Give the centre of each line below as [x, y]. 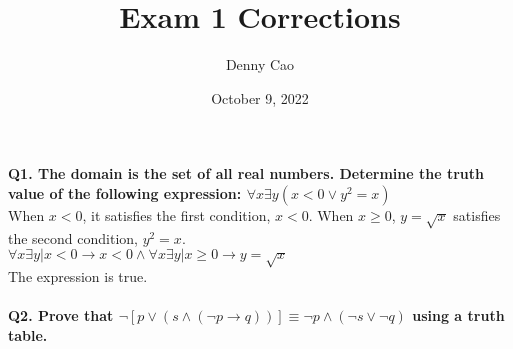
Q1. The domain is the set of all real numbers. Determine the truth [246, 173]
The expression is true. [78, 276]
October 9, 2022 [260, 97]
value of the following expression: [125, 192]
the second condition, [73, 237]
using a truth [458, 315]
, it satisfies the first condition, [176, 214]
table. [28, 334]
